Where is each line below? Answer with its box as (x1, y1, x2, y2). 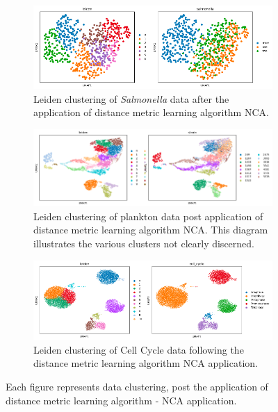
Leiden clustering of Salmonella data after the (33, 91, 229, 106)
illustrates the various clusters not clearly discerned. (33, 236, 254, 250)
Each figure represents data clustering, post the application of (6, 379, 268, 393)
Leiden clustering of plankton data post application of (33, 208, 263, 223)
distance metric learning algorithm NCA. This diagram (33, 222, 268, 237)
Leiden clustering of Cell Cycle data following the (33, 342, 244, 356)
